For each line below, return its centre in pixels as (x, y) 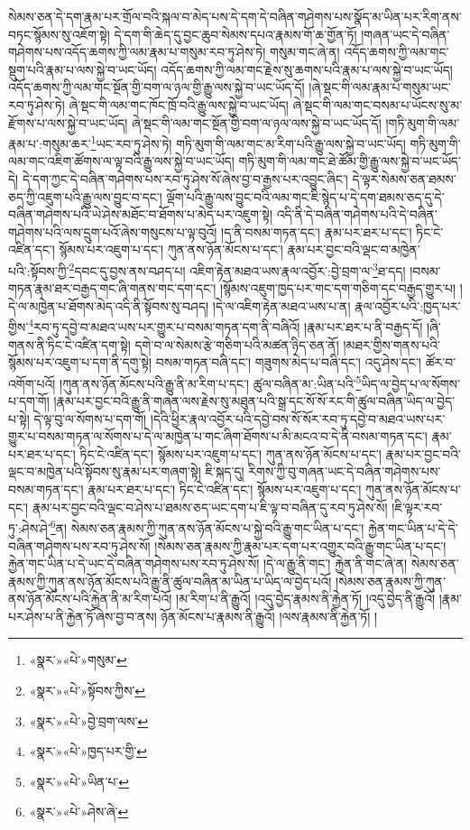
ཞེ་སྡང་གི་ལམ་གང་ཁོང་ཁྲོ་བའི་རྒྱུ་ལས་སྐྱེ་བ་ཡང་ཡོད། (179, 104)
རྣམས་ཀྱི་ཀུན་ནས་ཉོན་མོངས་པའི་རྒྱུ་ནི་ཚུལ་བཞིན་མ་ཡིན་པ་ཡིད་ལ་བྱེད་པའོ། (170, 581)
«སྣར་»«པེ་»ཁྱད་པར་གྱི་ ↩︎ (88, 751)
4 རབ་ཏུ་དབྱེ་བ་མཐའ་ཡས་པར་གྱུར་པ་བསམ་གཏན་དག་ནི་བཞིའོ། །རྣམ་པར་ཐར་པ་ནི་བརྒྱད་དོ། (226, 326)
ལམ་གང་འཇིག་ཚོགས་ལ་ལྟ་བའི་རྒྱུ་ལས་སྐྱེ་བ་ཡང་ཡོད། (121, 161)
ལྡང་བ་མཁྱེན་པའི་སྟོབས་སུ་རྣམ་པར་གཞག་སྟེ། (105, 471)
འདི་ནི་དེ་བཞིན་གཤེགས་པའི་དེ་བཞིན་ (357, 214)
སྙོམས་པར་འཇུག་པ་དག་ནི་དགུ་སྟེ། (80, 362)
